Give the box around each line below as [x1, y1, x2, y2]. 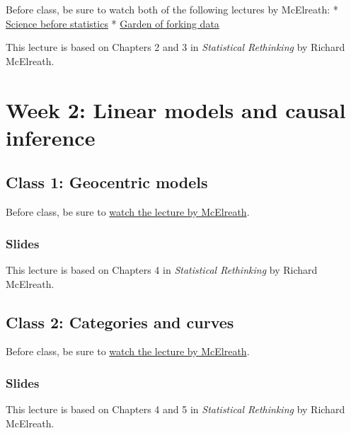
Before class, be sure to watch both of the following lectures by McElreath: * [6, 2, 338, 16]
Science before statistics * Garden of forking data [6, 16, 219, 30]
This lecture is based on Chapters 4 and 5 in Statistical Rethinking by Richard [6, 402, 345, 417]
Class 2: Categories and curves [6, 311, 234, 333]
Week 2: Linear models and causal [6, 95, 346, 124]
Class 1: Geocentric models [6, 171, 208, 193]
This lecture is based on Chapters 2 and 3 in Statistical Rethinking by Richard [6, 40, 345, 54]
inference [6, 122, 96, 151]
